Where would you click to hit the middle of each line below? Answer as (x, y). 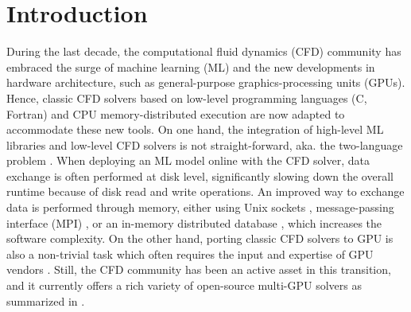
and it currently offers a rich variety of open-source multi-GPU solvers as (184, 285)
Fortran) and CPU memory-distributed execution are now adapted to (176, 113)
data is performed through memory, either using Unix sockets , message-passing (200, 207)
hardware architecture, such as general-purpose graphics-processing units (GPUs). (206, 82)
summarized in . (46, 300)
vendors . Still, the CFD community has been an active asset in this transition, (199, 269)
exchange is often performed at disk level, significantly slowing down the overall (200, 175)
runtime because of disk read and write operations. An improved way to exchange (205, 191)
